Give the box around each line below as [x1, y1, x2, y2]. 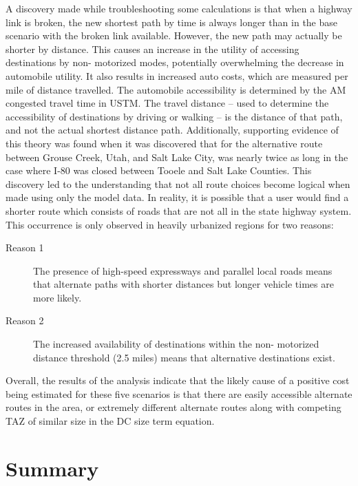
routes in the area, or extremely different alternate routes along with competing [6, 400, 341, 414]
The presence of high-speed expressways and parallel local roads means [33, 263, 333, 277]
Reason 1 [6, 240, 44, 255]
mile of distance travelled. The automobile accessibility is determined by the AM [6, 82, 346, 96]
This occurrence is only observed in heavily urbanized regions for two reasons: [6, 217, 334, 231]
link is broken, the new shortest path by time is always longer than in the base [6, 14, 338, 29]
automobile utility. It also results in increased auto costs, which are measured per [6, 68, 348, 83]
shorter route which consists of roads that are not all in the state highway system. [6, 203, 352, 218]
